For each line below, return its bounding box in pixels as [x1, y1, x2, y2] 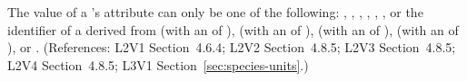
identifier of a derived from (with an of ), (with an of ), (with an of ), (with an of [7, 20, 459, 39]
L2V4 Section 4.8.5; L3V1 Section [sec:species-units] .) [7, 55, 309, 74]
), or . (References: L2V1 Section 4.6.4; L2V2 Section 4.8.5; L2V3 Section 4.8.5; [7, 38, 456, 57]
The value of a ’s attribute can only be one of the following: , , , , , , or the [7, 3, 423, 21]
